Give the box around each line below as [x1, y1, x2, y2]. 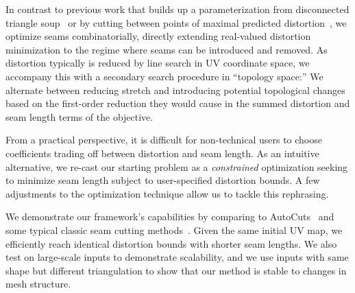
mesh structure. [5, 277, 71, 291]
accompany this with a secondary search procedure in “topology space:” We [5, 69, 323, 83]
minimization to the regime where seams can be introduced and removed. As [5, 42, 328, 56]
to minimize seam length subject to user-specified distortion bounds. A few [5, 173, 320, 187]
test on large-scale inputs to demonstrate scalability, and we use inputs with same [5, 250, 349, 264]
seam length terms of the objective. [5, 109, 154, 124]
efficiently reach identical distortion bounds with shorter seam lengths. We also [5, 236, 337, 250]
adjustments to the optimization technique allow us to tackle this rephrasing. [5, 186, 329, 200]
